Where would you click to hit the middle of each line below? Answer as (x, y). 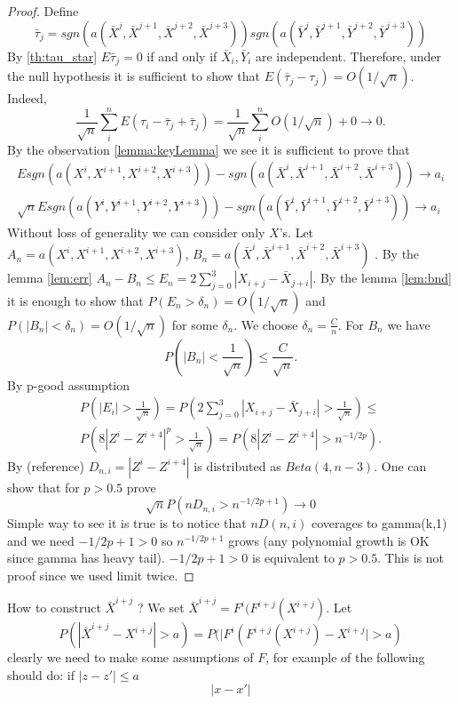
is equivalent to (293, 558)
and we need (41, 540)
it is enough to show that (75, 300)
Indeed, (27, 98)
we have (409, 324)
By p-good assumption (69, 384)
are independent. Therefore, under (348, 56)
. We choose (266, 324)
